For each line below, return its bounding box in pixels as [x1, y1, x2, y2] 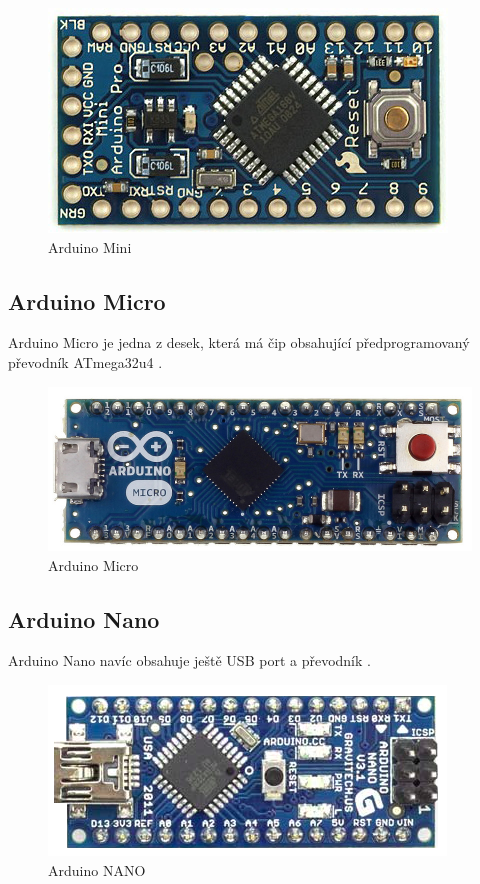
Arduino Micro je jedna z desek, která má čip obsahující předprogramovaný [8, 332, 470, 353]
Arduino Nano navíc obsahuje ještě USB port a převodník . [8, 650, 371, 671]
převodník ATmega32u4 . [8, 351, 163, 372]
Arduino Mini [48, 236, 132, 257]
